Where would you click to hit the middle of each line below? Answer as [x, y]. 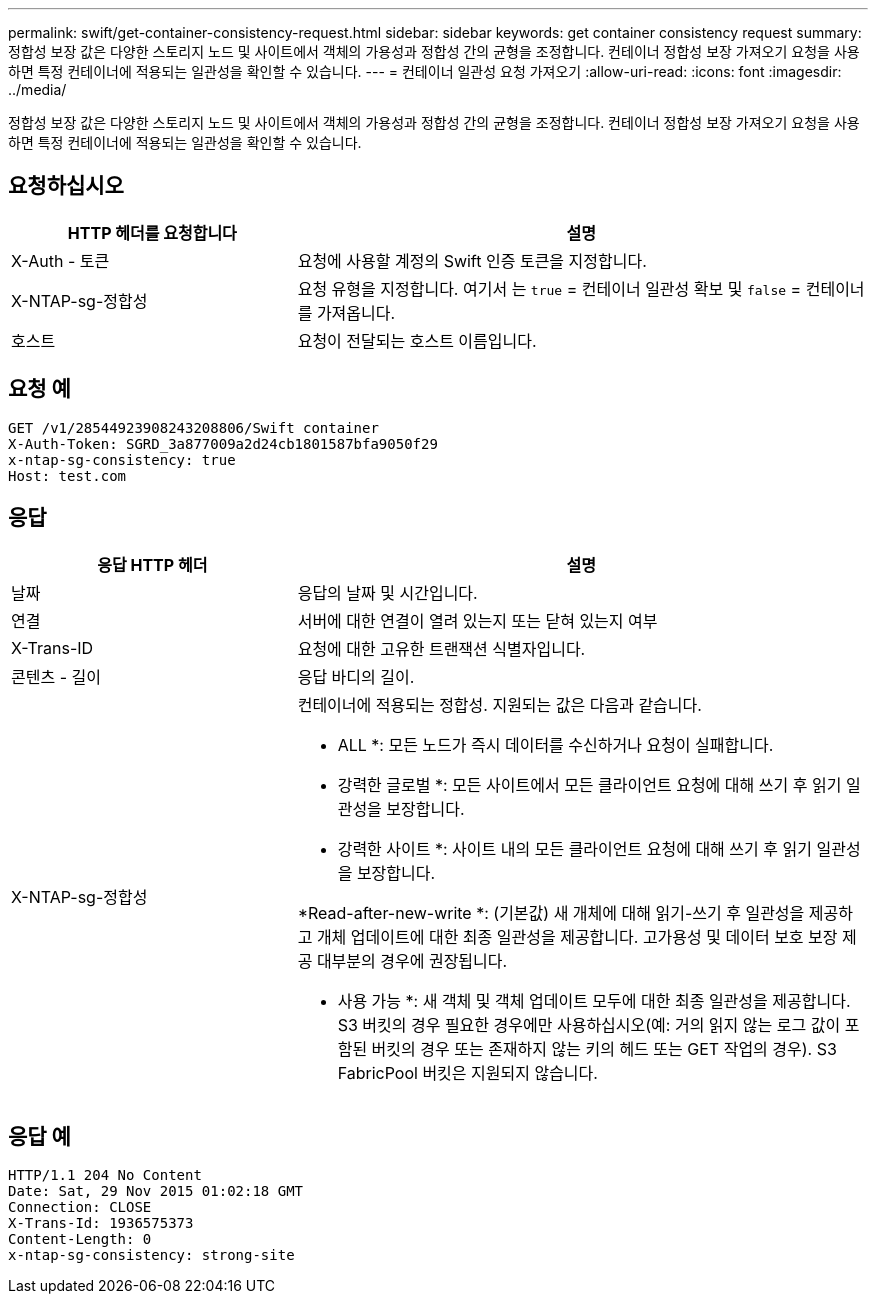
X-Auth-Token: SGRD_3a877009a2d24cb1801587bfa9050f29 [223, 443]
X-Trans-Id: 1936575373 [101, 1223]
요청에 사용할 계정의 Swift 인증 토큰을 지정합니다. [472, 260]
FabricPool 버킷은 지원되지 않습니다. [467, 1072]
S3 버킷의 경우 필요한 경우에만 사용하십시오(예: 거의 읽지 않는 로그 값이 [589, 1024]
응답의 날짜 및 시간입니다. [387, 592]
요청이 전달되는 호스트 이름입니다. [417, 340]
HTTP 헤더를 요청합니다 [152, 232]
